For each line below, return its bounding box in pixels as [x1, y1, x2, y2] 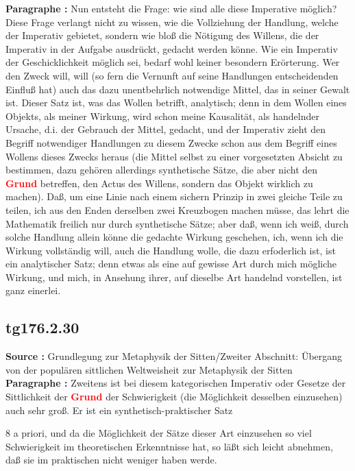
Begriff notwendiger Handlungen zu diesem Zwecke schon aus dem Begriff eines [5, 135, 337, 149]
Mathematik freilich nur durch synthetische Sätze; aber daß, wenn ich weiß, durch [5, 216, 349, 230]
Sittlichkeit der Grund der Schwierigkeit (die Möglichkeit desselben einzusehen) [5, 389, 343, 404]
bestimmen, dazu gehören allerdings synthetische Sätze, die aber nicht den [5, 162, 318, 177]
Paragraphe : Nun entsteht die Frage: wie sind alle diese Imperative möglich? [5, 1, 337, 15]
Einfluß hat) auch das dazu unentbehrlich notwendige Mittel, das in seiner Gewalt [5, 82, 350, 96]
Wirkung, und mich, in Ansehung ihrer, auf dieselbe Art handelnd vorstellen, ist [5, 269, 343, 284]
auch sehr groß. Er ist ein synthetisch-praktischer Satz [5, 402, 233, 417]
